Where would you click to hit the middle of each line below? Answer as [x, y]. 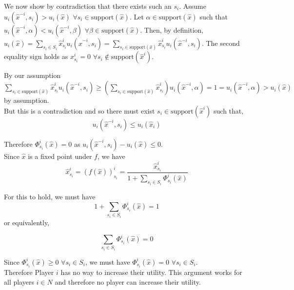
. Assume [193, 6]
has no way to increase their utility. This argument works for [151, 272]
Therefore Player [29, 272]
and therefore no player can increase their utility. [128, 281]
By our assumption [32, 75]
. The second [221, 43]
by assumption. [27, 100]
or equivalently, [27, 222]
